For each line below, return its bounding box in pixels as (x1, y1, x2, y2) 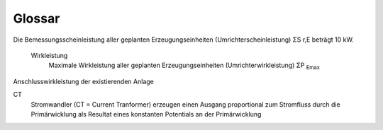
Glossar (13, 11, 60, 26)
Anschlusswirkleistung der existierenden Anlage (13, 77, 154, 85)
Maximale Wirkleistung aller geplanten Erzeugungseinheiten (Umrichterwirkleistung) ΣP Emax (48, 61, 321, 71)
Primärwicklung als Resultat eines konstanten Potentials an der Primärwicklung (30, 110, 262, 118)
